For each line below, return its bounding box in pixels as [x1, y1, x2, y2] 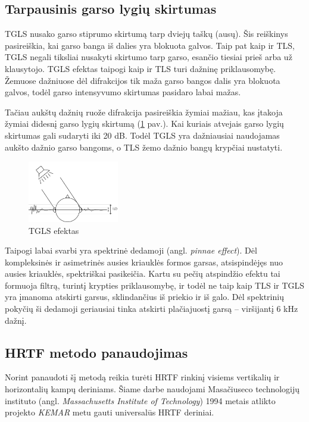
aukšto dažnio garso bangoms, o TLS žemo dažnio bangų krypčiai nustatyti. [5, 140, 283, 153]
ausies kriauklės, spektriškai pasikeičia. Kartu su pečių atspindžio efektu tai [5, 267, 280, 280]
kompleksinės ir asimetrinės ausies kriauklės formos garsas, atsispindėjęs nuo [5, 255, 283, 268]
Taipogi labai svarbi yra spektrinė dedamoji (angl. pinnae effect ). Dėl [5, 244, 257, 257]
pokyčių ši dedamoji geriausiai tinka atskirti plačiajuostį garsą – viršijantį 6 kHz [5, 302, 298, 315]
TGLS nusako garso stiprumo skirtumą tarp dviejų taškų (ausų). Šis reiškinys [5, 27, 288, 40]
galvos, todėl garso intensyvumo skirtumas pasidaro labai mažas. [5, 86, 241, 98]
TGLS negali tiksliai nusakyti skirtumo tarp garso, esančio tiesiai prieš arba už [5, 51, 292, 63]
